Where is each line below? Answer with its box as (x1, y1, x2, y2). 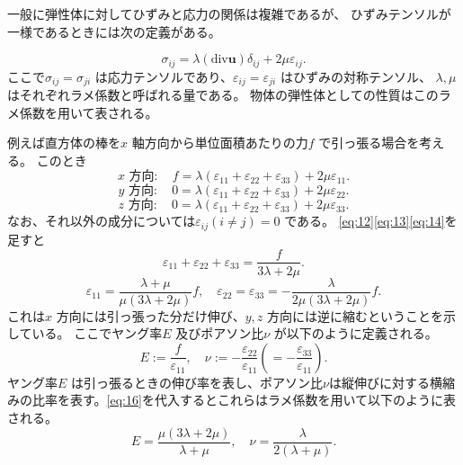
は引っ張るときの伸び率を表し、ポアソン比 (71, 372, 324, 391)
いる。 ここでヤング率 (31, 324, 163, 343)
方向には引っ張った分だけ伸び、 (56, 306, 245, 325)
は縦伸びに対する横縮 (328, 372, 455, 391)
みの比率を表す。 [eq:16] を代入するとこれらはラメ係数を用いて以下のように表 (7, 390, 457, 409)
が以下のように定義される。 (273, 324, 438, 343)
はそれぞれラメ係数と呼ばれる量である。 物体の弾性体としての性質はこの (7, 85, 439, 104)
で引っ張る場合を (318, 133, 420, 152)
